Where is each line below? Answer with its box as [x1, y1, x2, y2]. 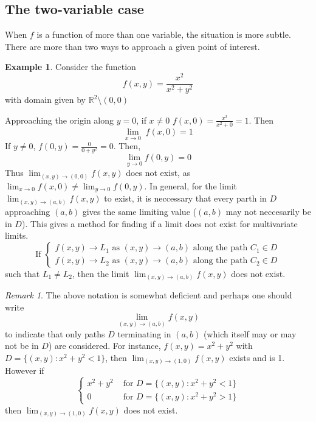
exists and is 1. [229, 351, 285, 364]
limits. [5, 229, 29, 242]
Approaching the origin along [5, 113, 114, 126]
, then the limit [72, 267, 129, 280]
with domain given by [5, 93, 86, 106]
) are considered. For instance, [48, 339, 161, 352]
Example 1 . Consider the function [5, 60, 136, 73]
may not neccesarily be [225, 205, 311, 217]
